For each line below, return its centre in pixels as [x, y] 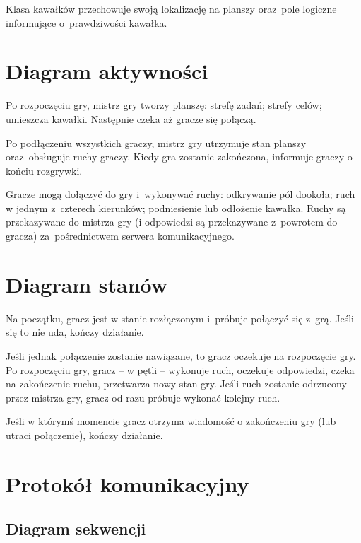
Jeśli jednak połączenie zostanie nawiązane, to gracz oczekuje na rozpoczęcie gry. [181, 355]
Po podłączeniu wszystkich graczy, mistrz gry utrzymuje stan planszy [156, 142]
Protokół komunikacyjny [128, 483]
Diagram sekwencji [76, 529]
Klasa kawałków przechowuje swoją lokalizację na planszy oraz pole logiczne [171, 8]
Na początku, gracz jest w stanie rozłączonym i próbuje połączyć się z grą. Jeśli [180, 318]
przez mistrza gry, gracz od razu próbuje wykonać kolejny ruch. [143, 397]
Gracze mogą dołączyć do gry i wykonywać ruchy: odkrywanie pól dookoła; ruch [180, 194]
